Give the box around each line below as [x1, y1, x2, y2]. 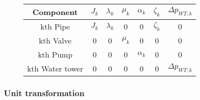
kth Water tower [27, 63, 83, 74]
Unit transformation [4, 86, 84, 99]
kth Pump [38, 49, 73, 60]
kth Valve [39, 35, 72, 46]
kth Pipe [40, 21, 70, 32]
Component [32, 6, 78, 17]
